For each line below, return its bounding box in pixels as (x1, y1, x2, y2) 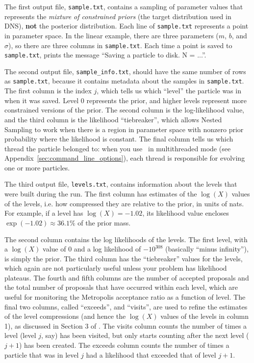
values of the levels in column (160, 311, 249, 321)
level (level (4, 330, 36, 340)
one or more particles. (4, 162, 70, 172)
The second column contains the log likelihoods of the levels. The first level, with (4, 234, 248, 244)
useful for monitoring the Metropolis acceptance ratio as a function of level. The (4, 292, 246, 302)
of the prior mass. (77, 217, 131, 227)
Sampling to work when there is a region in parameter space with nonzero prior (4, 124, 244, 134)
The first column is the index (4, 85, 92, 96)
